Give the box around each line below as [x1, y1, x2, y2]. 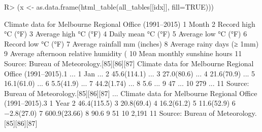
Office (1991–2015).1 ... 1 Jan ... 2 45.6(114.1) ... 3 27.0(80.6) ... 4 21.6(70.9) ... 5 [4, 68, 255, 78]
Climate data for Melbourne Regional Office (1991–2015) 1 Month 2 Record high [4, 18, 255, 29]
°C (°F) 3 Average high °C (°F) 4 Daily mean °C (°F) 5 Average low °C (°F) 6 [4, 28, 247, 39]
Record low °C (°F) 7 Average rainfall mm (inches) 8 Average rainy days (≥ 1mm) [4, 38, 259, 49]
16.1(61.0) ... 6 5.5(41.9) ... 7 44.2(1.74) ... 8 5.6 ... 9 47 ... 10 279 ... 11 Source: [4, 78, 249, 89]
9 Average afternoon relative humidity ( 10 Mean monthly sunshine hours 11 [4, 48, 242, 59]
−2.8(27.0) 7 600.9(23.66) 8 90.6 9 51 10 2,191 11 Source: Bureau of [4, 107, 215, 118]
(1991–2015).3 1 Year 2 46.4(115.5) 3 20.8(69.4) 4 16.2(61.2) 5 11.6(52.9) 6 [4, 98, 236, 108]
